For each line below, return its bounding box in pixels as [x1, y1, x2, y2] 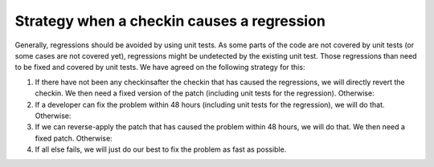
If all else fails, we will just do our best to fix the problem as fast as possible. [35, 145, 287, 154]
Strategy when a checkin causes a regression [14, 12, 325, 30]
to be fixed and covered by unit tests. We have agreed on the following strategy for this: [14, 63, 305, 72]
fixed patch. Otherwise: [35, 133, 113, 143]
